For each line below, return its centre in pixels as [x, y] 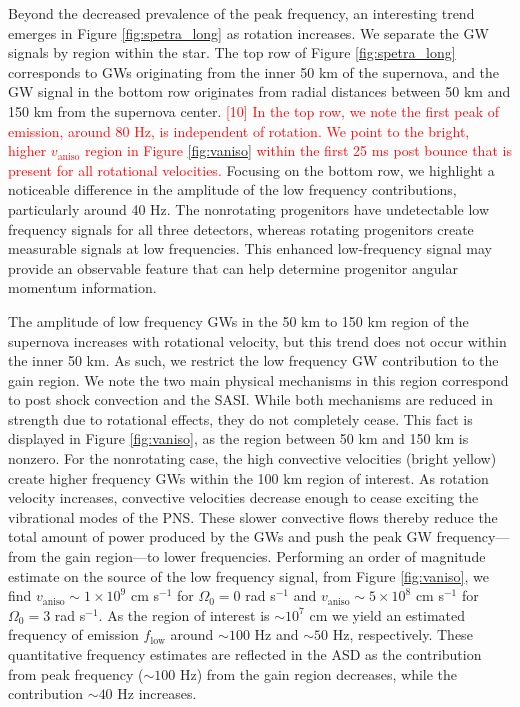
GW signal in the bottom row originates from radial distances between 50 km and [259, 91]
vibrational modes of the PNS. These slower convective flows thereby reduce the [253, 516]
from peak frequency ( [76, 673]
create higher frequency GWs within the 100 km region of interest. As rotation [248, 477]
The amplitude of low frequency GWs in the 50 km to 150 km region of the [238, 320]
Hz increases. [157, 693]
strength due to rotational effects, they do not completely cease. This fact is [240, 418]
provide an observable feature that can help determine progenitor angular [233, 267]
